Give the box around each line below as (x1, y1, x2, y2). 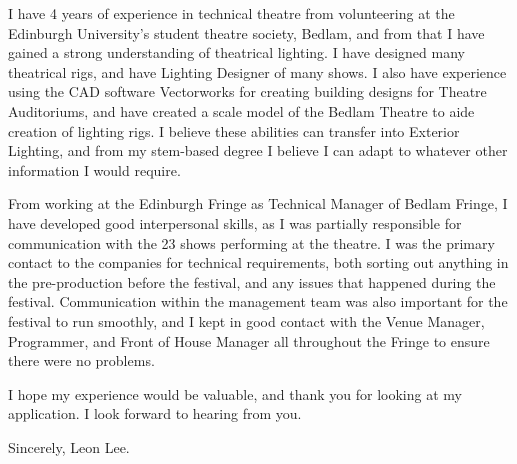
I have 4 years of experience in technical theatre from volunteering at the (8, 3, 455, 23)
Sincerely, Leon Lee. (8, 436, 130, 457)
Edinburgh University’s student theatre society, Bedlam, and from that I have (8, 22, 485, 43)
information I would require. (8, 159, 181, 180)
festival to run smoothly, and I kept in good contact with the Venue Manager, (8, 310, 485, 331)
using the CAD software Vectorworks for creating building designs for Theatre (8, 81, 487, 102)
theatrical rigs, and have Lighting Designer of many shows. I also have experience (8, 61, 507, 82)
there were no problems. (8, 350, 155, 371)
